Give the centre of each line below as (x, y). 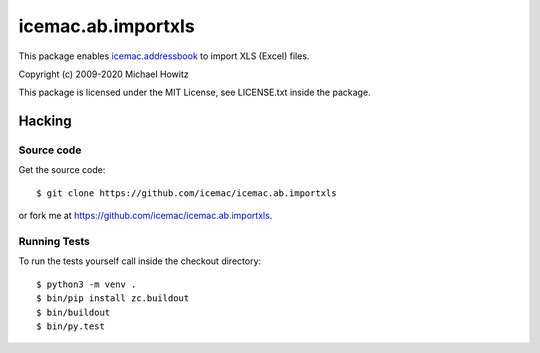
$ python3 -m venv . (86, 284)
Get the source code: (62, 170)
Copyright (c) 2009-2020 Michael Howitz (103, 74)
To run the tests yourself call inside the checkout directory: (140, 261)
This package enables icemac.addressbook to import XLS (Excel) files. (164, 56)
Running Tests (54, 242)
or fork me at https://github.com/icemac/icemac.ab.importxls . (145, 216)
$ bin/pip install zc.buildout (113, 298)
